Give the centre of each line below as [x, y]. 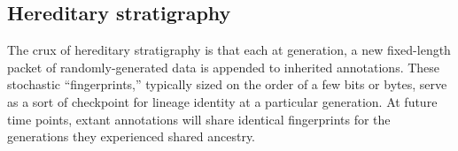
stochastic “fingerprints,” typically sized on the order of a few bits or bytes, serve [227, 84]
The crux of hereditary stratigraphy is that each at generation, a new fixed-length [229, 50]
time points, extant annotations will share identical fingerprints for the [199, 119]
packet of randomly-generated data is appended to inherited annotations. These [224, 67]
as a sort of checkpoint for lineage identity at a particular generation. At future [222, 101]
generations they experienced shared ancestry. [131, 136]
